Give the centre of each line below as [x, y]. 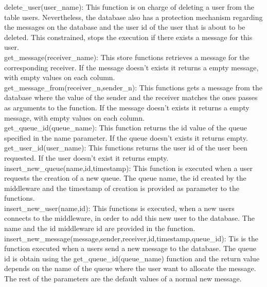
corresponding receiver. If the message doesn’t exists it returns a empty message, [131, 67]
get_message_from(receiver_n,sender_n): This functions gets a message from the [133, 87]
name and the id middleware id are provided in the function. [100, 228]
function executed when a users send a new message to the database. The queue [130, 248]
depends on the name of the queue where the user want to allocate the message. [130, 268]
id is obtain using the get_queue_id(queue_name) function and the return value [132, 258]
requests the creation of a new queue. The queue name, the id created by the [125, 178]
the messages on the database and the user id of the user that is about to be [125, 27]
